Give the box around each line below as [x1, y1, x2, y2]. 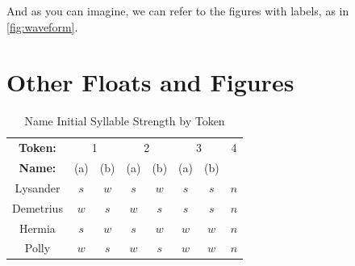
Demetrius [12, 199, 63, 216]
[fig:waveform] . [6, 18, 78, 35]
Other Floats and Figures [6, 65, 294, 99]
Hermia [19, 219, 56, 236]
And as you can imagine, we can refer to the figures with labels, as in [6, 2, 349, 19]
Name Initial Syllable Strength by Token [24, 112, 225, 129]
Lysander [15, 179, 61, 196]
